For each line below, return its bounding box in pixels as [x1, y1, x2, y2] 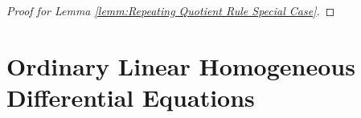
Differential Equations [6, 80, 255, 113]
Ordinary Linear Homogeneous [6, 49, 355, 82]
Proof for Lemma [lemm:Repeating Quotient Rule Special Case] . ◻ [6, 2, 335, 18]
